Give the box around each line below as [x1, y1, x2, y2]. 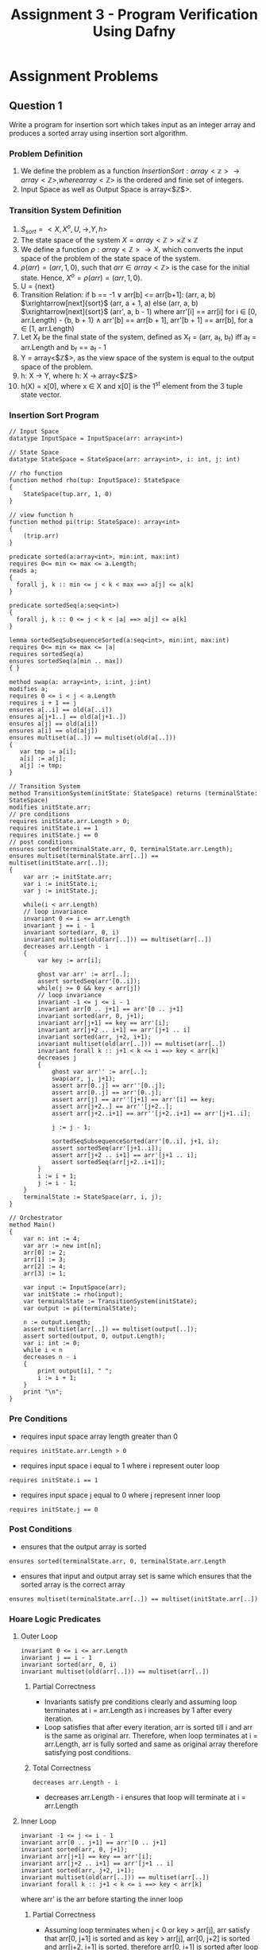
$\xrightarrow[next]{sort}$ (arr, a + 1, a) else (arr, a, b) [20, 298, 199, 308]
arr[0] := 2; [23, 1249, 67, 1257]
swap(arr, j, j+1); [51, 1075, 116, 1083]
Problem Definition [9, 148, 83, 159]
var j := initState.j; [23, 887, 98, 895]
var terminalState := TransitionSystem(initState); [23, 1298, 198, 1306]
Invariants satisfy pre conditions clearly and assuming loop [44, 1697, 237, 1707]
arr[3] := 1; [23, 1270, 67, 1278]
